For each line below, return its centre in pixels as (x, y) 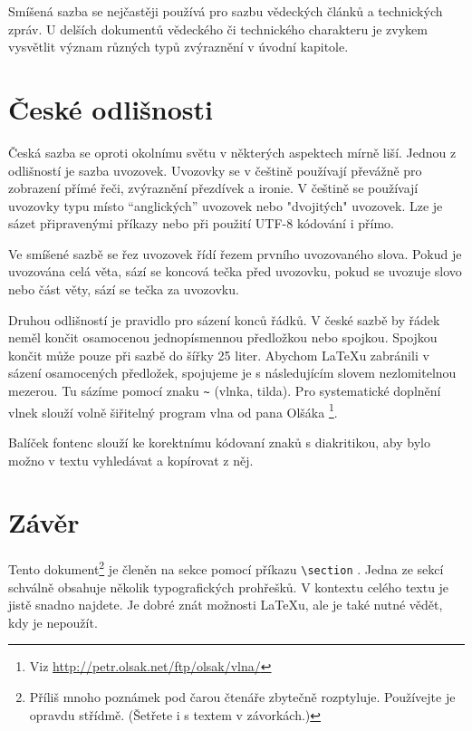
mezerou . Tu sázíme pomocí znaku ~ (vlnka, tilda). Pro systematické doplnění (225, 391)
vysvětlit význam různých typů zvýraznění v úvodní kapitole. (178, 47)
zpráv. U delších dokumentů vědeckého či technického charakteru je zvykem (218, 29)
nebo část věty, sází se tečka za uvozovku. (124, 289)
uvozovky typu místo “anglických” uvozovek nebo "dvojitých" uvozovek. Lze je (226, 205)
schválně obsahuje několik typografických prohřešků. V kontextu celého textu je (229, 587)
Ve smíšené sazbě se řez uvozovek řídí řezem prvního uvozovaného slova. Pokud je (235, 253)
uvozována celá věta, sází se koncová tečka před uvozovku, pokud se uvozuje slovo (235, 271)
